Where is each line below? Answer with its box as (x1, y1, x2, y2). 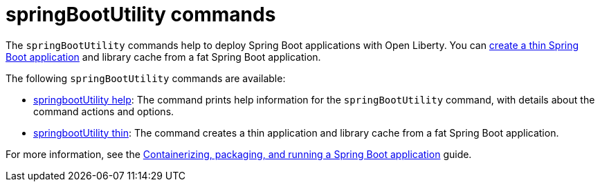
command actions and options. (33, 105, 174, 117)
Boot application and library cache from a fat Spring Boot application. (6, 50, 321, 63)
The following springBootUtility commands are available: (6, 72, 286, 84)
